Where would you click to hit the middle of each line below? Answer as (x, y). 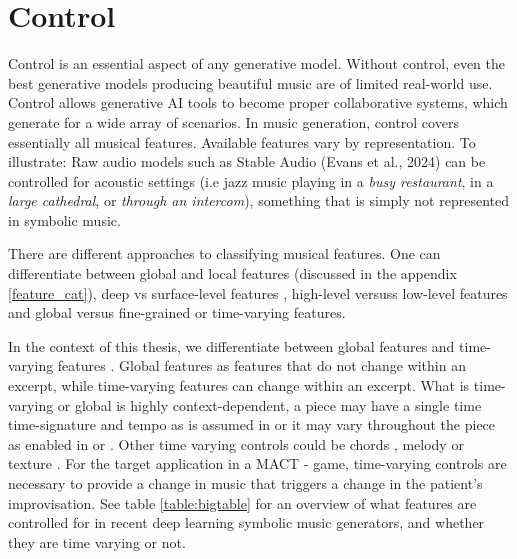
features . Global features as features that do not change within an (261, 365)
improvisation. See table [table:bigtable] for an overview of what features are (242, 502)
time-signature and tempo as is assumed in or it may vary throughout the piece (252, 424)
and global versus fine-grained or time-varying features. (177, 312)
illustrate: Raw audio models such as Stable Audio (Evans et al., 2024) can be (247, 161)
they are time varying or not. (97, 541)
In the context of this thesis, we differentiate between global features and (231, 345)
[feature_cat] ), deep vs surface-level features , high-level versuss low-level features (258, 292)
